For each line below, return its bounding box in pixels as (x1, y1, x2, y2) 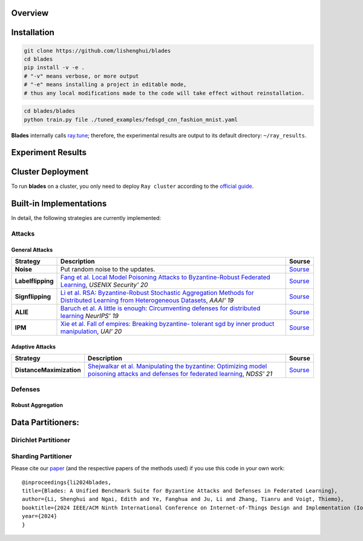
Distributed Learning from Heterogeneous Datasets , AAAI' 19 (60, 296, 234, 305)
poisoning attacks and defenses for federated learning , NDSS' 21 (88, 370, 273, 378)
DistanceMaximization (15, 366, 81, 374)
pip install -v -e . (24, 64, 85, 71)
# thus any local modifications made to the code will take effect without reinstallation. (24, 90, 305, 96)
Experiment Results (11, 147, 87, 158)
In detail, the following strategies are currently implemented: (11, 214, 162, 222)
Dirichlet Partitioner (11, 436, 71, 445)
